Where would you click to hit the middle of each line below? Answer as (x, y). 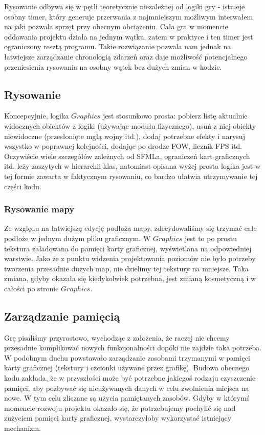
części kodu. (23, 186)
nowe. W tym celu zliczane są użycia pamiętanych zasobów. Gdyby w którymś (127, 398)
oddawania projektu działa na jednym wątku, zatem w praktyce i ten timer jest (129, 36)
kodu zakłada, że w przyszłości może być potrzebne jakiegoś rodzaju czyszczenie (130, 378)
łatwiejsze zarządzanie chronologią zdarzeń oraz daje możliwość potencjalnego (126, 56)
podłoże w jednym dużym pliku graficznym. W (78, 238)
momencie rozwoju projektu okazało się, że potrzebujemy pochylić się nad (120, 408)
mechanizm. (23, 428)
